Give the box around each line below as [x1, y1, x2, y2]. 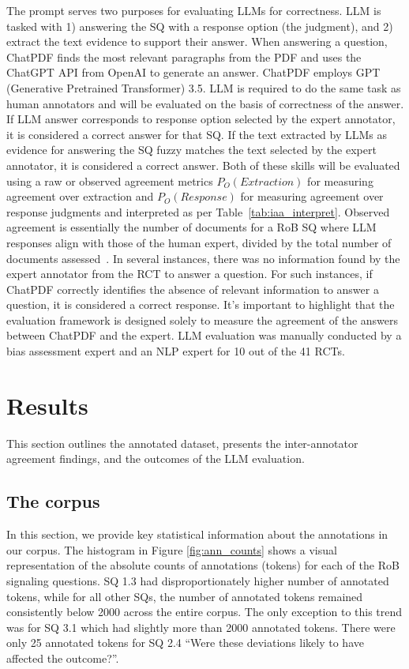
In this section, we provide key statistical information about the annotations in [6, 526, 388, 543]
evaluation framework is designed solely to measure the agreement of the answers [6, 311, 399, 328]
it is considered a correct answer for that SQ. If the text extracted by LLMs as [6, 126, 388, 142]
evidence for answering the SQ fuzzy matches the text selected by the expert [6, 141, 377, 158]
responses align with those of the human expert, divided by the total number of [6, 234, 392, 250]
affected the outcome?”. [6, 649, 119, 666]
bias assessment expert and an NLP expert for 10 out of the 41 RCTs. [6, 343, 345, 359]
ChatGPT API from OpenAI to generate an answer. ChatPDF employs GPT [6, 64, 381, 81]
